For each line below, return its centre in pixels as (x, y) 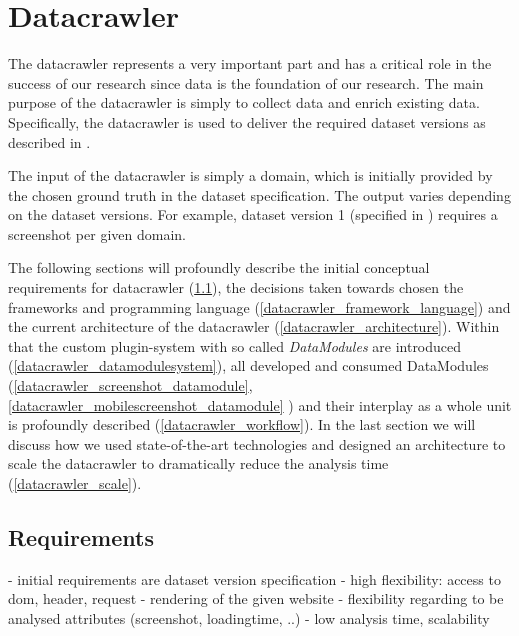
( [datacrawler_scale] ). (75, 483)
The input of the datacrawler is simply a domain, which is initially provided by (250, 175)
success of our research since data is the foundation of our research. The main (246, 82)
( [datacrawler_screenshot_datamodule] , (130, 385)
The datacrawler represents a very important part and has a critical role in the (250, 63)
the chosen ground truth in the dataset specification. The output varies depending (259, 194)
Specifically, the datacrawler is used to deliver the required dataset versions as (247, 121)
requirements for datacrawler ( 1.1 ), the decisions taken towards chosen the (236, 287)
